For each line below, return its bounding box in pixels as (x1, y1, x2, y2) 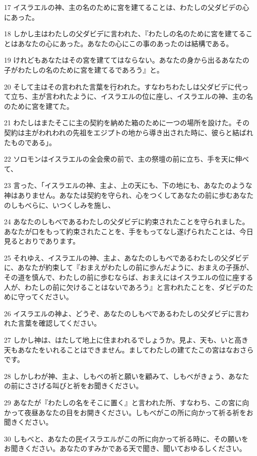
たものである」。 (4, 137, 56, 147)
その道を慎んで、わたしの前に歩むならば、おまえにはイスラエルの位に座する (4, 272, 254, 282)
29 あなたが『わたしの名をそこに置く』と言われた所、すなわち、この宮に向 (4, 397, 249, 407)
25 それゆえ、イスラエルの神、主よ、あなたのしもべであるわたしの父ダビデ (4, 252, 249, 263)
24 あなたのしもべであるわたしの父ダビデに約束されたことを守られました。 (4, 216, 249, 227)
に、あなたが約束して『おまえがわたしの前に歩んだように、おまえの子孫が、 (4, 262, 254, 273)
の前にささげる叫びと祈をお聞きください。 (4, 380, 143, 391)
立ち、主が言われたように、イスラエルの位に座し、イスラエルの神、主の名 (10, 91, 254, 101)
